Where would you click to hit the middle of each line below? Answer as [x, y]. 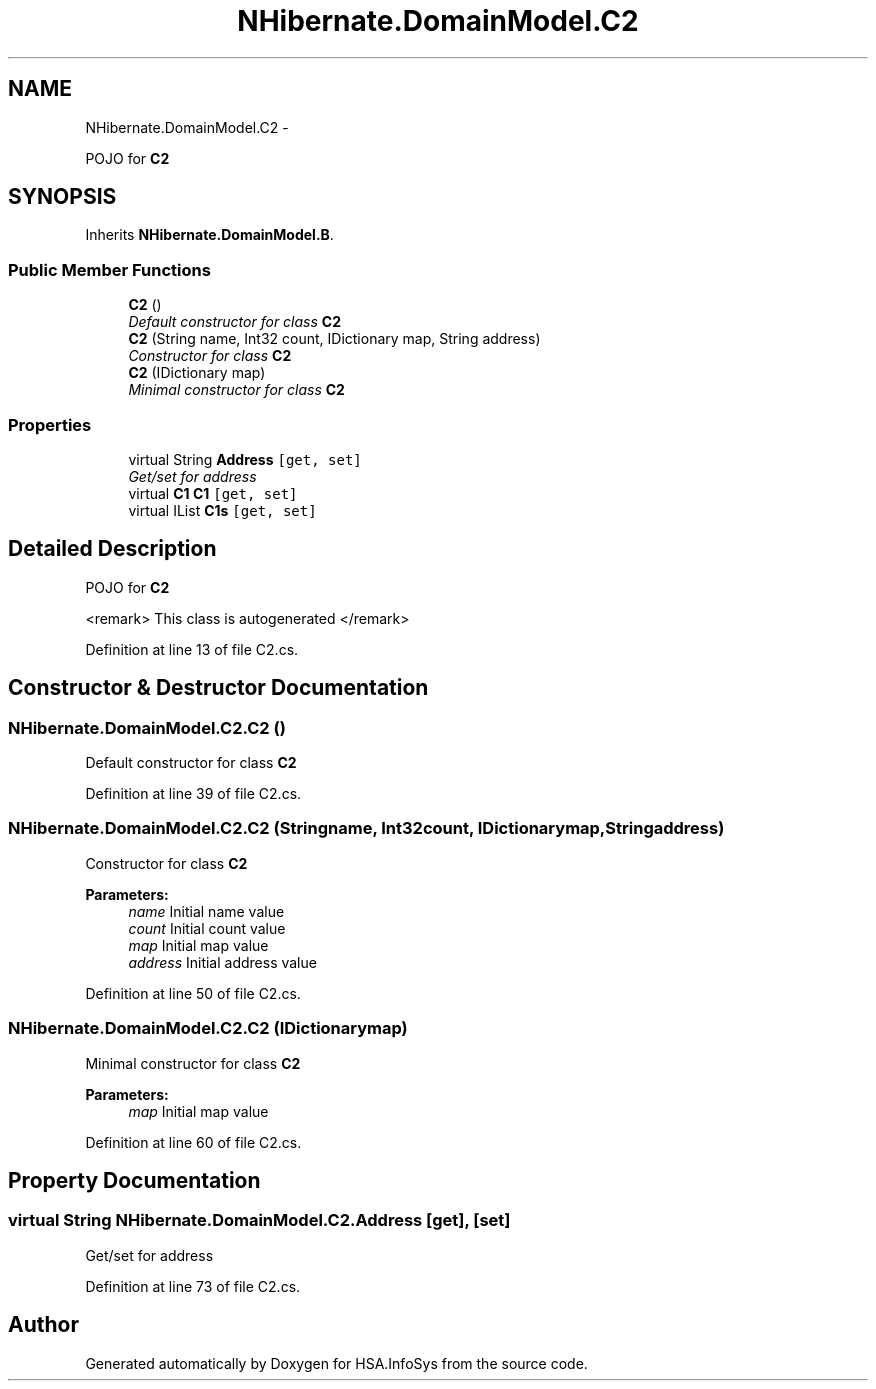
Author [43, 1325]
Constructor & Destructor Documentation [218, 688]
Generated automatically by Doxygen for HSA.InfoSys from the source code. [336, 1363]
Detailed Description [112, 549]
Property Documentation [134, 1180]
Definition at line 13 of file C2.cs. [192, 649]
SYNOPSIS [62, 197]
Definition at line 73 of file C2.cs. [193, 1286]
